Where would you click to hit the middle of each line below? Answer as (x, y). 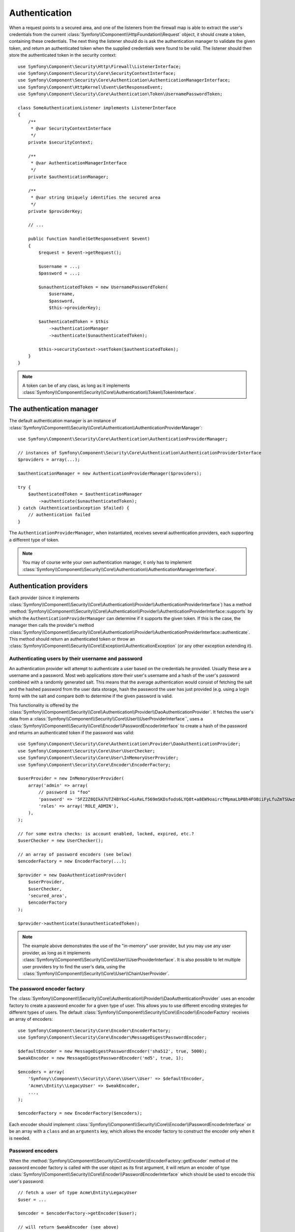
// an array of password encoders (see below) (75, 854)
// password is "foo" (65, 792)
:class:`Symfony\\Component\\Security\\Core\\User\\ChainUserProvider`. (96, 973)
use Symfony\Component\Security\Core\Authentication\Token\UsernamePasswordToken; (120, 94)
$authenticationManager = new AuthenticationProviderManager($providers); (110, 474)
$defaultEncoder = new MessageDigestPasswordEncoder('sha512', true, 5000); (113, 1051)
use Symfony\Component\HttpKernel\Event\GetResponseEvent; (90, 87)
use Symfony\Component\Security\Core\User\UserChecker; (87, 751)
